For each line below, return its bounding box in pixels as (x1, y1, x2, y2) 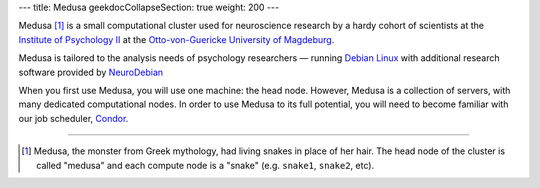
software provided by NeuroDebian (18, 66, 164, 78)
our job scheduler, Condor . (18, 112, 129, 124)
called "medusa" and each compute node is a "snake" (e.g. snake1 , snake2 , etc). (36, 159, 375, 171)
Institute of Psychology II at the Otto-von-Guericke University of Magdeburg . (18, 33, 335, 45)
